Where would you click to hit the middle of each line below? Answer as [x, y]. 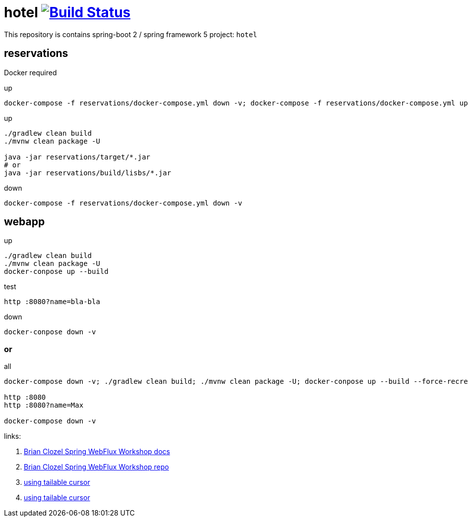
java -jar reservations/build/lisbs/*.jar [88, 173]
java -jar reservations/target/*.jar [77, 157]
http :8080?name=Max [44, 405]
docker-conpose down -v [50, 332]
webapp [25, 222]
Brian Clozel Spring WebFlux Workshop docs [97, 452]
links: [13, 436]
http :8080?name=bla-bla [52, 302]
